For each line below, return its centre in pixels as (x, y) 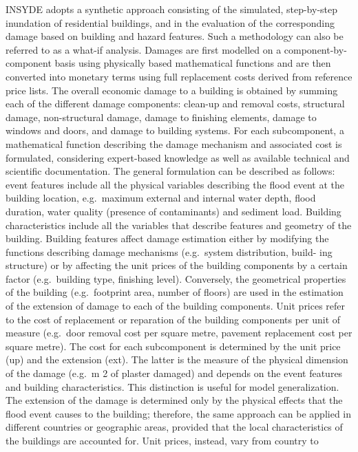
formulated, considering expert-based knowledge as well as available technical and (178, 157)
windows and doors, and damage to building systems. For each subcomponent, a (175, 130)
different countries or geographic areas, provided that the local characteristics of (174, 427)
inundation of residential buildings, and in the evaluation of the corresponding (170, 22)
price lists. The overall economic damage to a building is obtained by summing (172, 90)
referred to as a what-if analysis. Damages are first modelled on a (144, 49)
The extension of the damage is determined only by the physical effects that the (174, 400)
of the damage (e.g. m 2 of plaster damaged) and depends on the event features (174, 373)
